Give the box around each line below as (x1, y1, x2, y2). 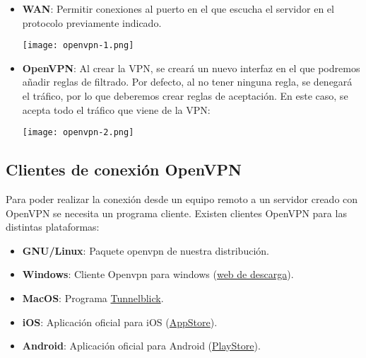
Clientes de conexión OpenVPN (6, 158, 242, 180)
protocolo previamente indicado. (22, 15, 162, 30)
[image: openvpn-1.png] (22, 40, 134, 51)
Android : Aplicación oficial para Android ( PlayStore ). (22, 338, 261, 353)
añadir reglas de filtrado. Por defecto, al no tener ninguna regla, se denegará (22, 74, 353, 89)
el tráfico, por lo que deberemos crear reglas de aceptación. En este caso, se (22, 88, 348, 103)
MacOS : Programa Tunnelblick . (22, 291, 164, 306)
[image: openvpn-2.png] (22, 127, 134, 138)
